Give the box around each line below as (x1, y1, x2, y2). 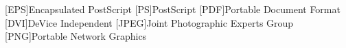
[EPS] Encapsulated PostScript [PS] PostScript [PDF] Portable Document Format (5, 2, 341, 16)
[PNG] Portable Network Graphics (5, 29, 147, 43)
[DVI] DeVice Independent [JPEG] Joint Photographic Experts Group (5, 15, 294, 29)
